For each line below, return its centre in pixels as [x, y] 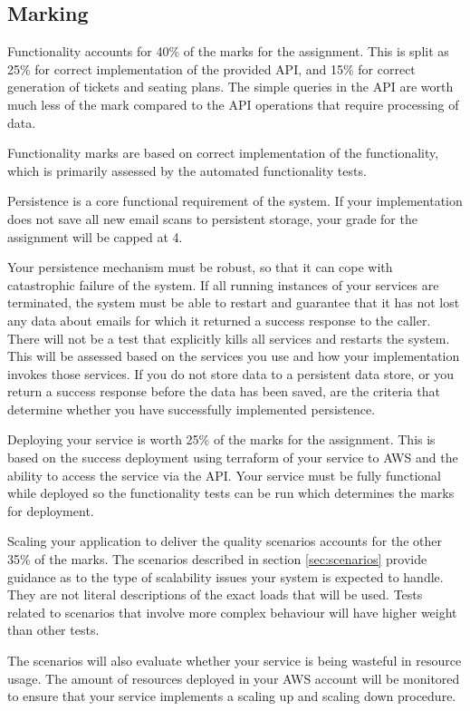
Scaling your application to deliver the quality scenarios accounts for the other [225, 541]
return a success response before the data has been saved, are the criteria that [224, 391]
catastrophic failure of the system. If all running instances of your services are [223, 284]
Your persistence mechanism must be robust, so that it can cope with [200, 267]
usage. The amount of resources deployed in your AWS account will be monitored [234, 678]
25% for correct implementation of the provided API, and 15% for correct [211, 68]
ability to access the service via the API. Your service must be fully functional [225, 475]
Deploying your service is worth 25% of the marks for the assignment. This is [221, 439]
